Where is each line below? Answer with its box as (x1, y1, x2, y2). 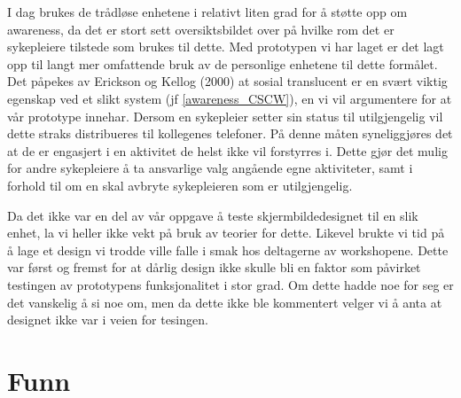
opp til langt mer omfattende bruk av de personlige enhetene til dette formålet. (7, 54, 438, 73)
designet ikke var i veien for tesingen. (7, 310, 208, 329)
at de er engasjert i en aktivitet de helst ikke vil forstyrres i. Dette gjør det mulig (7, 141, 448, 160)
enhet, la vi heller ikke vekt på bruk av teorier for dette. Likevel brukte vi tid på (7, 223, 445, 242)
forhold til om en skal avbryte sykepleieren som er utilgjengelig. (7, 176, 353, 194)
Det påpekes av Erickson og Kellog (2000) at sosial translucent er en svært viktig (7, 72, 448, 90)
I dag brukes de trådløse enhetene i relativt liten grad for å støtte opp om (7, 3, 408, 20)
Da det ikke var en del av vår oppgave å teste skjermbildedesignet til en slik (7, 206, 418, 224)
